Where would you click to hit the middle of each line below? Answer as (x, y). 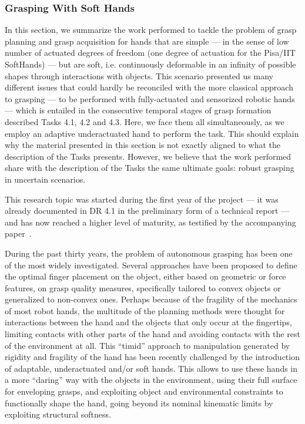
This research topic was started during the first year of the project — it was (142, 199)
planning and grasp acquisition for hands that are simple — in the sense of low (147, 41)
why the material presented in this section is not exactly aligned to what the (143, 145)
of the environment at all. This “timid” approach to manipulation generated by (148, 345)
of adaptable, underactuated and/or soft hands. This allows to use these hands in (151, 368)
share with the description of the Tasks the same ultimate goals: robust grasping (150, 168)
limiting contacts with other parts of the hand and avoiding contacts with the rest (152, 334)
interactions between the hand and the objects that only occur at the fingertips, (148, 322)
